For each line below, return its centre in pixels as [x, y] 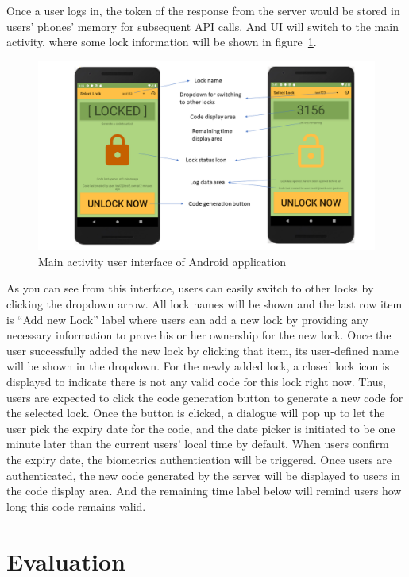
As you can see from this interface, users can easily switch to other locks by [190, 288]
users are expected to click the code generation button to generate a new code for [205, 397]
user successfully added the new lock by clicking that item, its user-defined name [203, 350]
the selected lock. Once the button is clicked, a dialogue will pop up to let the [196, 413]
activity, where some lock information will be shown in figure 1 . [162, 42]
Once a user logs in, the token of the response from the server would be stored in [203, 10]
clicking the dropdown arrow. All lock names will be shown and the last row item [204, 304]
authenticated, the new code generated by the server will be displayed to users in [203, 475]
